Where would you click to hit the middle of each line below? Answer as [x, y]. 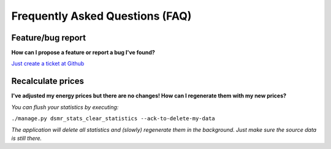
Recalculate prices [48, 81]
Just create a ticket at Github [48, 64]
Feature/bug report [48, 38]
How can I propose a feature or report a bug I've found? [83, 53]
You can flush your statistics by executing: [65, 107]
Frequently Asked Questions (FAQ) [101, 16]
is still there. [27, 138]
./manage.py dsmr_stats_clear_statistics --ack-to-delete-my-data [113, 119]
